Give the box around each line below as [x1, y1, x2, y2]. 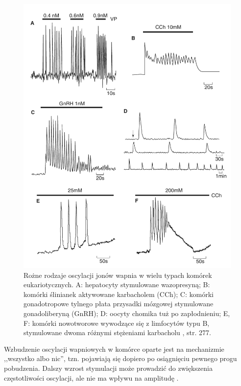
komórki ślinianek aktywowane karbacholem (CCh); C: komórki [24, 289, 214, 299]
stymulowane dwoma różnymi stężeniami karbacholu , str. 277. [24, 327, 211, 338]
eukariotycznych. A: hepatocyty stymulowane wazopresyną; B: [24, 279, 210, 290]
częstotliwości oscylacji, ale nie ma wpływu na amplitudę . [4, 372, 179, 383]
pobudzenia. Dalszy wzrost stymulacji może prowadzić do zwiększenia [4, 363, 213, 373]
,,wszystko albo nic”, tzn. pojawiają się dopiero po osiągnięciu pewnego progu [4, 353, 237, 363]
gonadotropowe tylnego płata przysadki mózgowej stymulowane [24, 298, 214, 309]
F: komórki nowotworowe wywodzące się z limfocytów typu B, [24, 318, 210, 328]
